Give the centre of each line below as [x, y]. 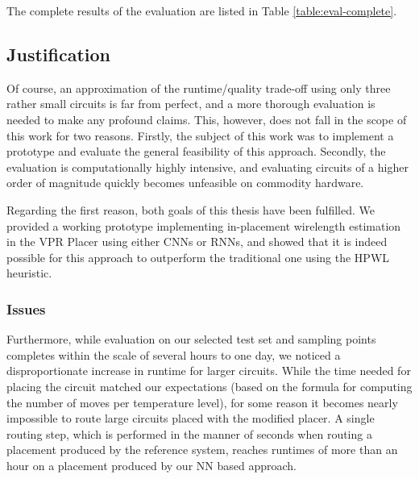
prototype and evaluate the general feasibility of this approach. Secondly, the [196, 151]
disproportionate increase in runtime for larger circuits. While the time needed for [209, 371]
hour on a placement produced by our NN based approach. [151, 465]
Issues [26, 308]
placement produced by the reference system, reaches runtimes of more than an [202, 450]
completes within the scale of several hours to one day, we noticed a [174, 354]
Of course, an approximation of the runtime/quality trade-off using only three [199, 87]
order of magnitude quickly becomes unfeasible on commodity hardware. [185, 183]
